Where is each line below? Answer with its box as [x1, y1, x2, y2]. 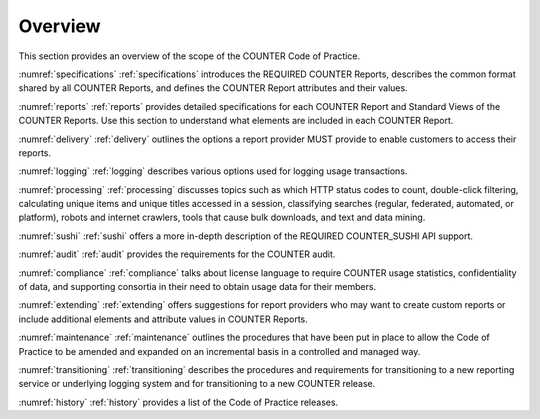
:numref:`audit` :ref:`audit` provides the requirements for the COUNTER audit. [18, 248, 336, 260]
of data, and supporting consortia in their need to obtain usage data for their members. [18, 281, 377, 293]
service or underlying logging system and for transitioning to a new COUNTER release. [18, 378, 376, 390]
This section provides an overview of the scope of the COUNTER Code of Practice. [18, 50, 360, 62]
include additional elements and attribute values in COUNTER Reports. [18, 313, 309, 325]
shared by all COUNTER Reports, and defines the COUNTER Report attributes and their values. [18, 82, 409, 94]
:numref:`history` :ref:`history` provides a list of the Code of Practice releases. [18, 396, 339, 408]
